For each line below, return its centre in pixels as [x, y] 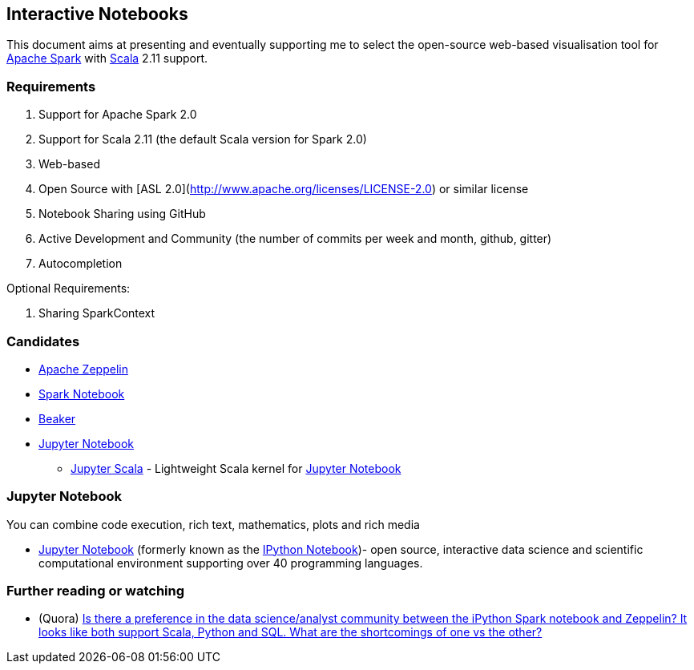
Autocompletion [81, 264]
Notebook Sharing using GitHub [122, 214]
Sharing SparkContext [97, 313]
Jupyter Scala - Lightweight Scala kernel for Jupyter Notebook [236, 468]
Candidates [43, 341]
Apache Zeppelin [83, 369]
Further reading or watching [96, 591]
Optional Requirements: [69, 289]
